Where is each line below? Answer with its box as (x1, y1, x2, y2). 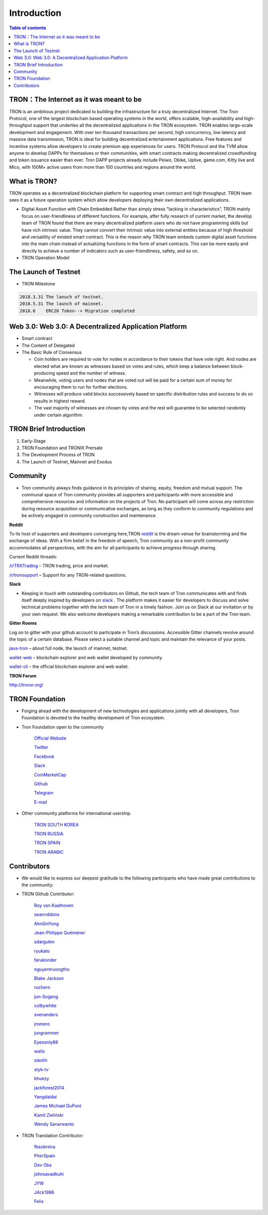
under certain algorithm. (34, 412, 84, 418)
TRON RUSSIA (34, 830, 64, 836)
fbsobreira (34, 1144, 56, 1149)
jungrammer (34, 1030, 59, 1036)
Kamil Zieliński (34, 1112, 64, 1118)
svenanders (34, 1012, 58, 1017)
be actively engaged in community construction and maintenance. (21, 513, 157, 519)
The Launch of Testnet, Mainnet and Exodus (21, 459, 112, 465)
